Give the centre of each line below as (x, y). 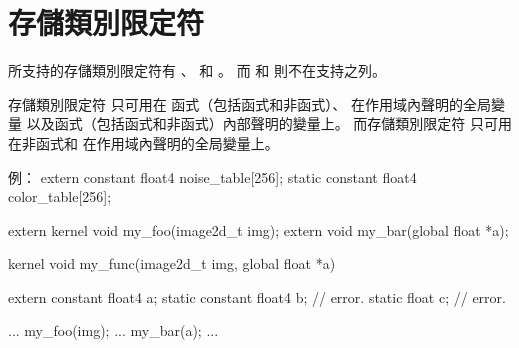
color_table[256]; (60, 196)
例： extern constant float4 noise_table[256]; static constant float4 (212, 176)
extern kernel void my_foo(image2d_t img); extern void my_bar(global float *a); (258, 229)
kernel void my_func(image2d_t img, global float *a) (172, 263)
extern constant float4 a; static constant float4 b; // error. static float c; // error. (257, 296)
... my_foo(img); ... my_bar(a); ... (113, 330)
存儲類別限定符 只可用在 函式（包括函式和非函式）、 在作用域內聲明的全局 (249, 103)
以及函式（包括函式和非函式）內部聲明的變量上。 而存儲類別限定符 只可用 (269, 123)
